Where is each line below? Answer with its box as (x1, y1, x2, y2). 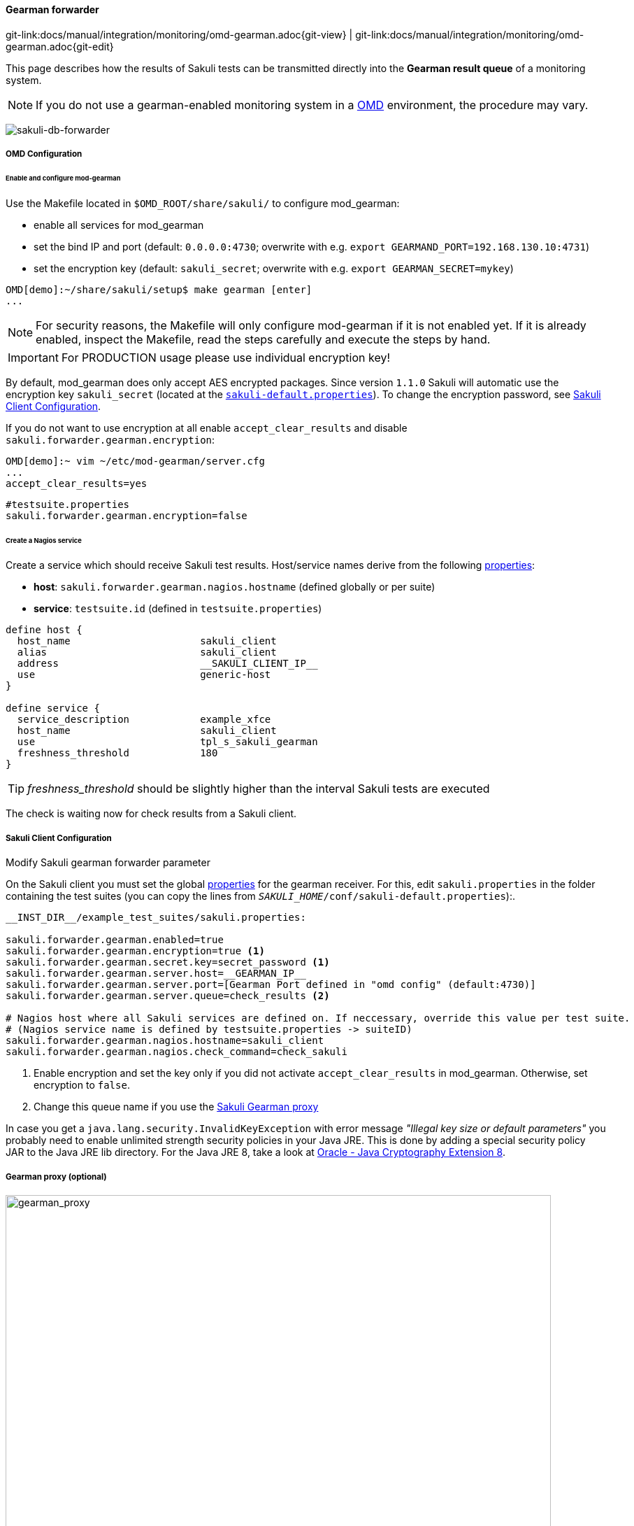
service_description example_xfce (17, 714, 271, 726)
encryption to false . (34, 1079, 130, 1091)
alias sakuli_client (17, 647, 277, 658)
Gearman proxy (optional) (6, 1171, 107, 1182)
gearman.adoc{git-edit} (6, 40, 114, 52)
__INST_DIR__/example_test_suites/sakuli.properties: (6, 912, 306, 924)
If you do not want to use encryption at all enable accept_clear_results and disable (6, 421, 408, 434)
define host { (6, 624, 82, 636)
